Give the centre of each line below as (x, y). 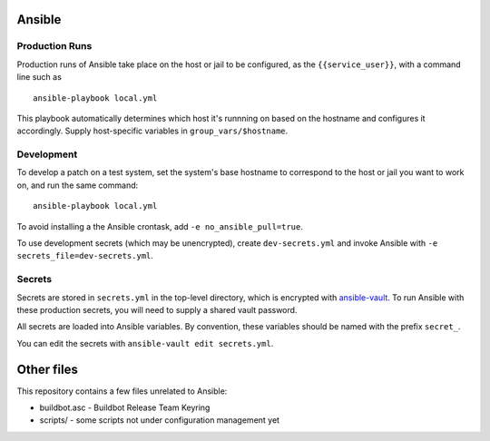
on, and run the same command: (78, 185)
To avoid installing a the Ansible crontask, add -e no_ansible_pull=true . (160, 226)
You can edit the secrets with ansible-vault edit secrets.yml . (145, 343)
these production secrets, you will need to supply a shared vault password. (157, 309)
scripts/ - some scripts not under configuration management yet (160, 420)
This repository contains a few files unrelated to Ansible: (122, 391)
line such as (39, 77)
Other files (48, 369)
